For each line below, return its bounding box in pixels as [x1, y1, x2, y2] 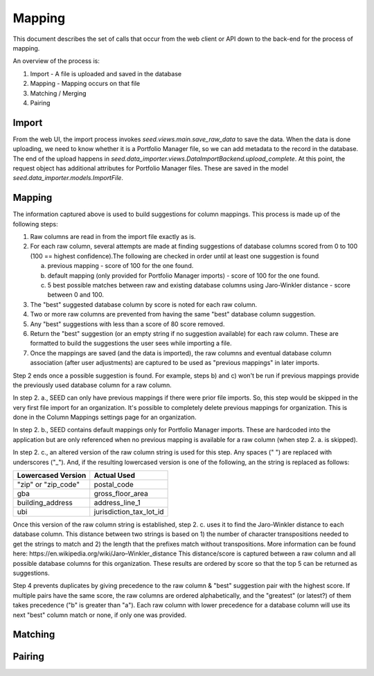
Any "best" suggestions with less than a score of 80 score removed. [30, 319, 225, 328]
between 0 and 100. [47, 291, 104, 299]
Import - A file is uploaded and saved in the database [30, 69, 182, 78]
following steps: [12, 220, 58, 228]
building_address [17, 498, 73, 508]
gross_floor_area [93, 489, 149, 499]
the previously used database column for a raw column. [12, 381, 172, 389]
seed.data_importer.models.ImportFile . [12, 174, 124, 182]
